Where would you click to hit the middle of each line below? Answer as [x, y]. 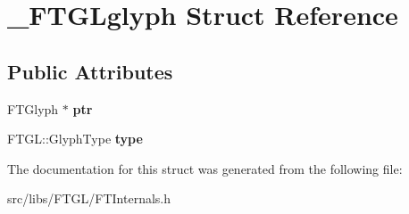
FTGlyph [33, 108]
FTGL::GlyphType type [75, 139]
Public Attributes [90, 71]
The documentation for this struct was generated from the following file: [205, 168]
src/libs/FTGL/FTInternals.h [89, 198]
